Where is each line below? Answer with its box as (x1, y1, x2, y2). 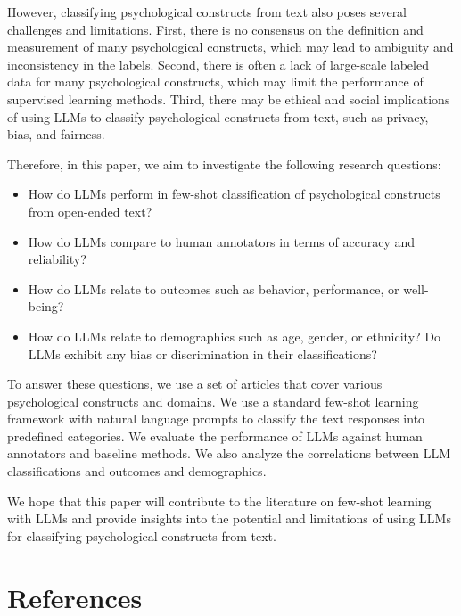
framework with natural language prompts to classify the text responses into (7, 409, 425, 428)
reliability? (28, 250, 86, 268)
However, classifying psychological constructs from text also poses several (7, 3, 407, 21)
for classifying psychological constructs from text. (7, 526, 276, 545)
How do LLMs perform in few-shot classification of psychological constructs (28, 185, 440, 203)
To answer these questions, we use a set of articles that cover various (7, 374, 383, 393)
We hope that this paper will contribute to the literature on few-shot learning (7, 491, 432, 510)
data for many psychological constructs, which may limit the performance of (7, 72, 424, 91)
